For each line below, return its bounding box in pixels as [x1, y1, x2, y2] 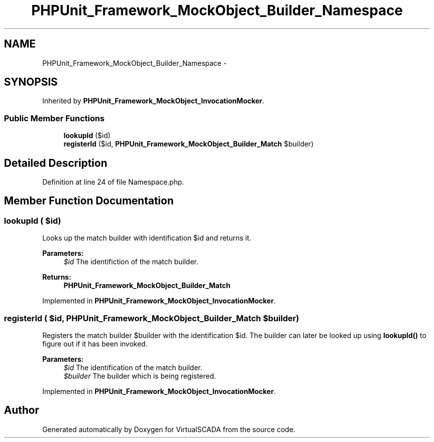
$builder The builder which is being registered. [63, 372, 216, 380]
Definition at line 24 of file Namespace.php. [42, 178, 184, 187]
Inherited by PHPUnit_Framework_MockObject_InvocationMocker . [42, 97, 265, 105]
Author [4, 404, 39, 417]
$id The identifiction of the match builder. [63, 257, 199, 266]
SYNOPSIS [4, 76, 58, 89]
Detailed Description [4, 156, 108, 169]
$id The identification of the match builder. [63, 363, 203, 372]
